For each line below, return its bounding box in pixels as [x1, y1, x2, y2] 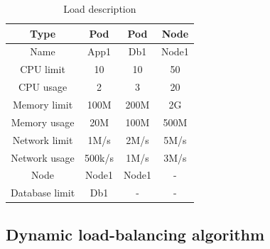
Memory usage [11, 114, 75, 129]
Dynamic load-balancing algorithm [6, 223, 265, 245]
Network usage [11, 150, 75, 165]
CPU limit [20, 62, 65, 77]
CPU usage [18, 79, 67, 94]
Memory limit [13, 96, 73, 111]
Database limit [11, 185, 75, 200]
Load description [63, 1, 136, 16]
